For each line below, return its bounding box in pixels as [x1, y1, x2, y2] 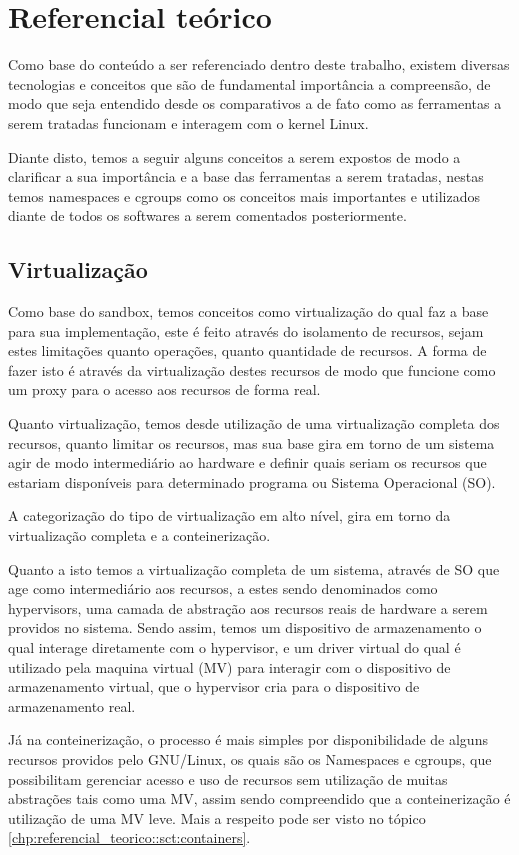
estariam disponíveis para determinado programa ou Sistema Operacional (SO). [8, 471, 496, 492]
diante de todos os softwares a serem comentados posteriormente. [8, 205, 407, 226]
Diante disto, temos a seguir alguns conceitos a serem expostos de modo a [8, 146, 461, 167]
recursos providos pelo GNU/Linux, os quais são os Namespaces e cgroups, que [8, 748, 492, 769]
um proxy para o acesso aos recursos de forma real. [8, 379, 321, 400]
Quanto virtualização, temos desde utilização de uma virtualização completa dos [8, 413, 500, 434]
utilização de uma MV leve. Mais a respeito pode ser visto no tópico [8, 807, 426, 828]
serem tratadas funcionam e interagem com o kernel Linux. [8, 112, 369, 133]
